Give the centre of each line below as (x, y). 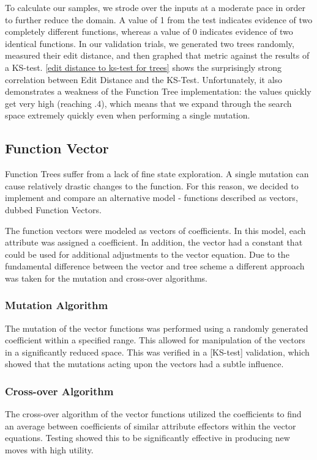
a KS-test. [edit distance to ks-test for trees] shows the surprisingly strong (144, 67)
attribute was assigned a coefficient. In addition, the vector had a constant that (154, 242)
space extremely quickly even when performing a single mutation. (128, 115)
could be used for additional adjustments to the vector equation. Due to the (147, 254)
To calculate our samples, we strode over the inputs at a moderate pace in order (155, 7)
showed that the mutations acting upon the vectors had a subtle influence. (144, 364)
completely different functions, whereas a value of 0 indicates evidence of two (149, 31)
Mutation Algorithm (57, 305)
